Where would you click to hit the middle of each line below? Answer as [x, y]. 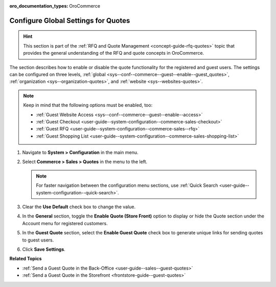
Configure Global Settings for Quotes [70, 20]
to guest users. [38, 240]
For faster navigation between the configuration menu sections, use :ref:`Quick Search [127, 185]
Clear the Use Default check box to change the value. [79, 207]
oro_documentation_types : [39, 6]
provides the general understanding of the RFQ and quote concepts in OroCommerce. [114, 53]
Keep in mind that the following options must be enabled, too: [88, 105]
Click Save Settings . [44, 249]
